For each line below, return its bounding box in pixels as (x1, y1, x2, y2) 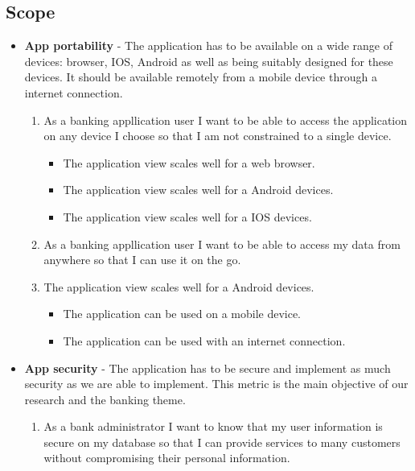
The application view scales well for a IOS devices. (63, 208, 312, 225)
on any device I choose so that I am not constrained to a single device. (43, 127, 392, 144)
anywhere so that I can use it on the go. (43, 251, 241, 268)
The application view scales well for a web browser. (63, 154, 315, 171)
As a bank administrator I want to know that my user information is (43, 418, 383, 435)
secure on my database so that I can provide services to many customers (43, 433, 401, 450)
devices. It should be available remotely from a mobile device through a (24, 68, 377, 85)
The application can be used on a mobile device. (63, 305, 302, 322)
